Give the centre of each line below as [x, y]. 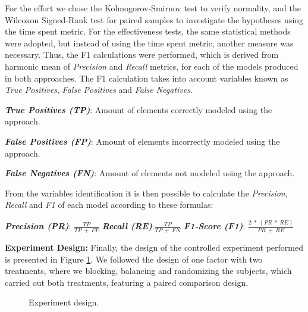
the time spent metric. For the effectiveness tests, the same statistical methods [148, 31]
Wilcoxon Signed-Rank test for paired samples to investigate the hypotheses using [154, 19]
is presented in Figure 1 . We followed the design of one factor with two [134, 259]
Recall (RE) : [128, 226]
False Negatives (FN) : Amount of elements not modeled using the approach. [150, 173]
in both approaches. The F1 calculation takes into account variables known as [147, 78]
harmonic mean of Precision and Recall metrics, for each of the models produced [152, 66]
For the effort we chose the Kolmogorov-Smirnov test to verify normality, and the [153, 8]
